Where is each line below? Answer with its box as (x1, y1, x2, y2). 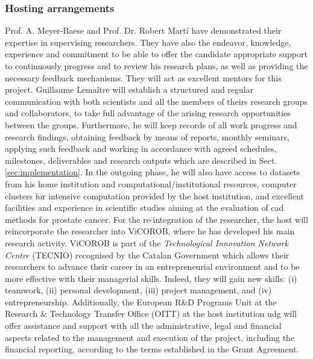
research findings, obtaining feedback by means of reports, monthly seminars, (5, 130, 290, 143)
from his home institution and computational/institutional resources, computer (5, 177, 297, 190)
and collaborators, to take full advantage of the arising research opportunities (5, 107, 291, 119)
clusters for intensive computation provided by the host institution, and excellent (5, 189, 304, 202)
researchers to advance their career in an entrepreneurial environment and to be (5, 260, 300, 273)
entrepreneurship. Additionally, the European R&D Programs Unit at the (5, 295, 277, 308)
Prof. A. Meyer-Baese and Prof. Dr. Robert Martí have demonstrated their (5, 24, 282, 37)
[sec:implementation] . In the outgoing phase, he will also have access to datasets (5, 166, 300, 178)
